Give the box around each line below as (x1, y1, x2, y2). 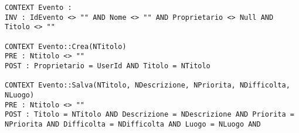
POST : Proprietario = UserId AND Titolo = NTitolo (5, 61, 210, 70)
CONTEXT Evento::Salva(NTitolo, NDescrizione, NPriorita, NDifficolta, (5, 81, 290, 90)
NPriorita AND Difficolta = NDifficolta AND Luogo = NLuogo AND (5, 120, 261, 128)
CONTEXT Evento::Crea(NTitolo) (5, 42, 127, 51)
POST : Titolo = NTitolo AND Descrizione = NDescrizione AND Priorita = (5, 110, 294, 119)
